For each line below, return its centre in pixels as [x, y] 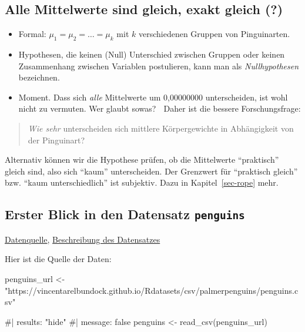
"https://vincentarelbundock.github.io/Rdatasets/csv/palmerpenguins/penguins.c [152, 290]
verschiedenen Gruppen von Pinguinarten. [214, 34]
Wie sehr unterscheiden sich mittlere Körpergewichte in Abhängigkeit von [161, 128]
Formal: [32, 34]
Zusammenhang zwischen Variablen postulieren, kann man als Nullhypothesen [159, 66]
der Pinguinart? [56, 140]
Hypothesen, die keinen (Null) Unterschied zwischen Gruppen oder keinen [152, 54]
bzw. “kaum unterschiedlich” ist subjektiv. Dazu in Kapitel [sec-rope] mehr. [142, 182]
